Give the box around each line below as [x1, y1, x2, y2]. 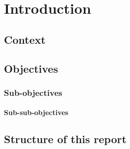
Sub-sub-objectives [4, 107, 69, 118]
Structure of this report [4, 131, 127, 147]
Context [4, 31, 46, 47]
